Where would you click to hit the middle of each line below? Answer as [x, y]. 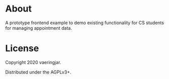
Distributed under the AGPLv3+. [38, 72]
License [22, 49]
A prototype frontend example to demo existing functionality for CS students [85, 23]
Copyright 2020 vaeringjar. [33, 62]
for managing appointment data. [39, 28]
